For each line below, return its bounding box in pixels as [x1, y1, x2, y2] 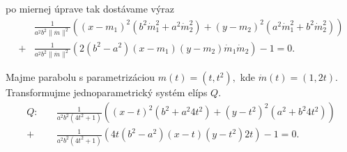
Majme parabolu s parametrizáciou [6, 70, 155, 84]
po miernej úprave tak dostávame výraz [6, 1, 175, 15]
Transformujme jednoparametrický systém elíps [6, 85, 208, 100]
